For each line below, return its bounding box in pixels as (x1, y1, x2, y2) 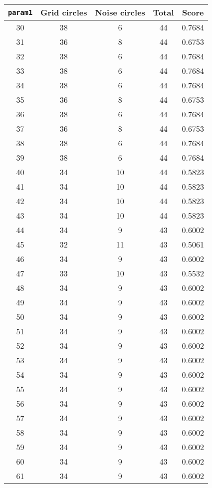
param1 (8, 8, 33, 16)
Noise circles (95, 6, 145, 18)
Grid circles (40, 6, 87, 18)
